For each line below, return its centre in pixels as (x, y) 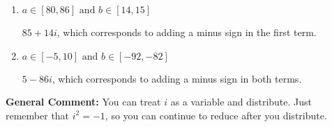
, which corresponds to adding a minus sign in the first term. (187, 32)
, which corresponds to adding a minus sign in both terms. (177, 78)
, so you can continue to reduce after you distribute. (216, 115)
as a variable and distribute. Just (241, 102)
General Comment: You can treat (83, 102)
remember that (38, 115)
